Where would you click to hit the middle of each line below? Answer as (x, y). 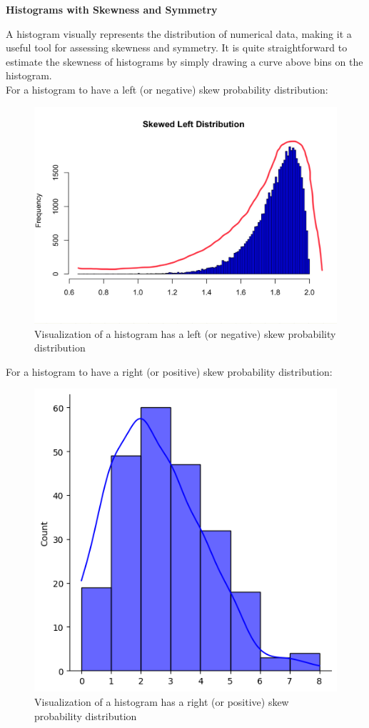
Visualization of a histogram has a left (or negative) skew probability (185, 333)
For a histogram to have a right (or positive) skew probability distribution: (169, 371)
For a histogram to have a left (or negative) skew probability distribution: (167, 89)
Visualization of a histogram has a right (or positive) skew (162, 702)
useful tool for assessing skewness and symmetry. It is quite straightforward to (177, 48)
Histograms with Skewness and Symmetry (112, 9)
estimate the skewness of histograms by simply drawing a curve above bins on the (184, 61)
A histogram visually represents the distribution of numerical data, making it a (179, 33)
